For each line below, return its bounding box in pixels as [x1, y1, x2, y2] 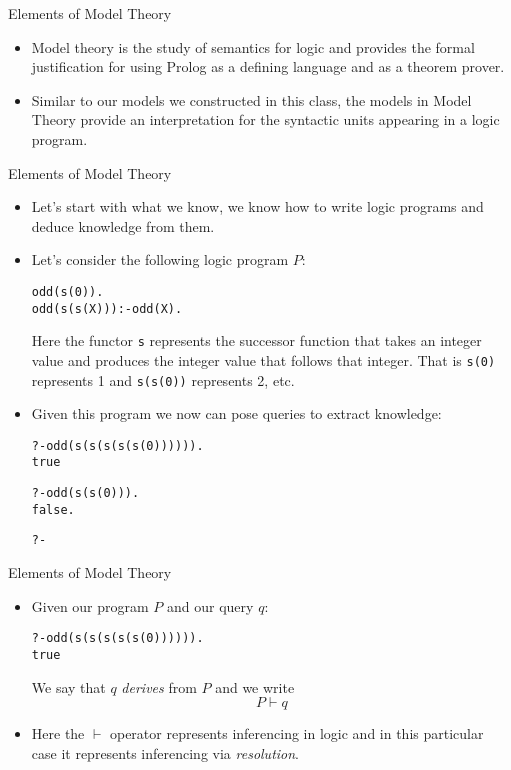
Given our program [31, 595, 149, 616]
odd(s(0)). [31, 284, 104, 299]
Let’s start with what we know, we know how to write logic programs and [31, 196, 484, 217]
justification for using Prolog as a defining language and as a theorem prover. [31, 56, 505, 77]
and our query [167, 595, 254, 616]
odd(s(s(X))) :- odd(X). [31, 301, 183, 316]
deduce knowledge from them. [31, 215, 215, 236]
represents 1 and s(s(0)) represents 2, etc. [31, 369, 295, 390]
